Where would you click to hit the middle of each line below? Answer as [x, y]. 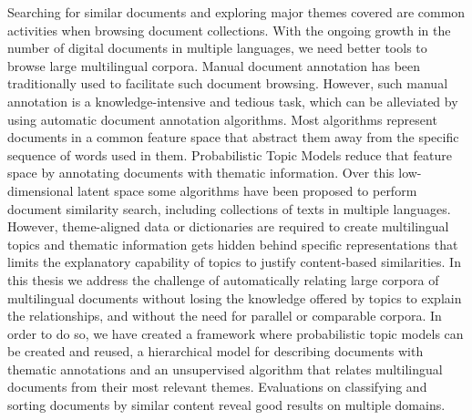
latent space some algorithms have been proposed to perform [247, 190]
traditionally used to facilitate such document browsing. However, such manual [228, 83]
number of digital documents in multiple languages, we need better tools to [217, 48]
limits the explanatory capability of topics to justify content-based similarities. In [234, 262]
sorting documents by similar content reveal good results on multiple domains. [226, 405]
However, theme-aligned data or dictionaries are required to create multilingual [228, 226]
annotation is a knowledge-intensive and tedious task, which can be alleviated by [233, 101]
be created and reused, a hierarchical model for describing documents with [215, 351]
